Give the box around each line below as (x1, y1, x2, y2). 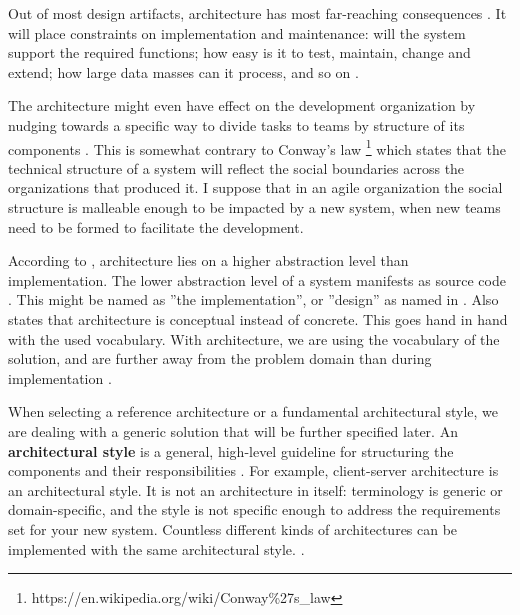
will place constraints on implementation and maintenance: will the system (8, 22, 466, 43)
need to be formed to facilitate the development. (8, 216, 304, 237)
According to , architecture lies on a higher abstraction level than (8, 250, 409, 271)
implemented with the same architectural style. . (8, 538, 305, 559)
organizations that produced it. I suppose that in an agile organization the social (8, 177, 503, 198)
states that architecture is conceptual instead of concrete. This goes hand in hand (8, 308, 508, 329)
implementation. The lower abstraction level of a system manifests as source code (8, 269, 506, 290)
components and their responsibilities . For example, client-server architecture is (8, 460, 499, 481)
